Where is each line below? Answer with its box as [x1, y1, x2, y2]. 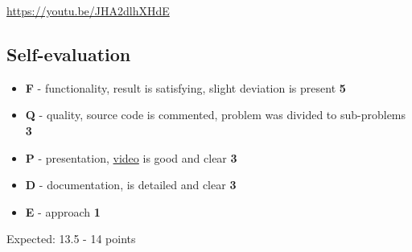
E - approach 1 [25, 203, 101, 220]
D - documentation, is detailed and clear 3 [25, 176, 237, 193]
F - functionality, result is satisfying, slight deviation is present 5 [25, 79, 346, 96]
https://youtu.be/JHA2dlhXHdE [6, 2, 170, 19]
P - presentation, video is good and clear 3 [25, 149, 237, 166]
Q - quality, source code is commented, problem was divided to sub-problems [25, 106, 406, 123]
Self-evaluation [6, 41, 131, 66]
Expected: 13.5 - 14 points [6, 230, 136, 247]
